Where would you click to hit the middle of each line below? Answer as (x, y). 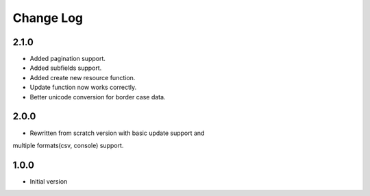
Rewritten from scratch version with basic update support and (117, 133)
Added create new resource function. (83, 77)
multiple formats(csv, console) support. (68, 145)
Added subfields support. (66, 68)
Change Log (48, 18)
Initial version (49, 181)
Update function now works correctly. (83, 87)
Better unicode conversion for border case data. (98, 97)
